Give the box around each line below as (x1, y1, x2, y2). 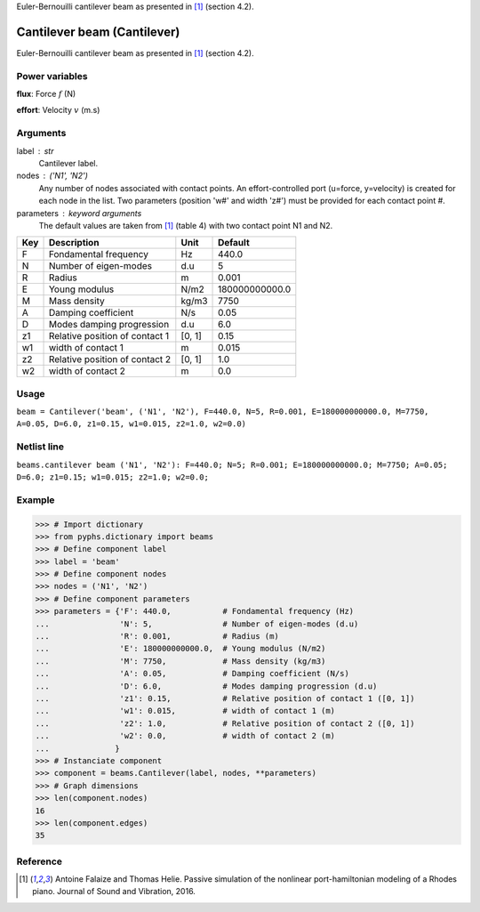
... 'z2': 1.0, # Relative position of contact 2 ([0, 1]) (35, 718, 415, 729)
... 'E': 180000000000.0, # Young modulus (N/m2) (35, 643, 326, 654)
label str (16, 145, 54, 156)
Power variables (16, 69, 88, 82)
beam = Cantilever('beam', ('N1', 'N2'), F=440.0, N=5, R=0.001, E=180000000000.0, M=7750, (16, 407, 429, 417)
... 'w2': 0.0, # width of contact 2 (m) (35, 730, 336, 741)
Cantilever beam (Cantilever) (16, 24, 180, 39)
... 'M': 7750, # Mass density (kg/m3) (35, 656, 326, 666)
